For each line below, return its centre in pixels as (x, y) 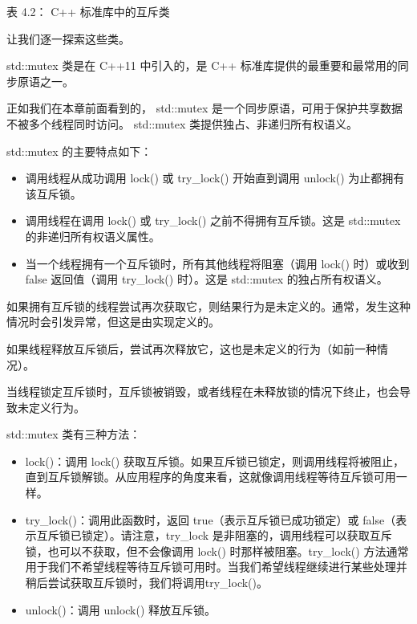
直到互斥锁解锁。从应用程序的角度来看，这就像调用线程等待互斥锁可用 (211, 477)
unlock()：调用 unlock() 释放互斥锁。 (121, 609)
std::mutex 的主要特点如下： (79, 151)
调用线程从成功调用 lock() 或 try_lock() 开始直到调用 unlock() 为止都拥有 (215, 178)
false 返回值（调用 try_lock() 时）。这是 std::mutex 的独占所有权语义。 (206, 279)
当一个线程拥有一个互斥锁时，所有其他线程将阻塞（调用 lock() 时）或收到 (217, 263)
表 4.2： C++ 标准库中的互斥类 (88, 11)
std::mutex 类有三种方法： (74, 434)
